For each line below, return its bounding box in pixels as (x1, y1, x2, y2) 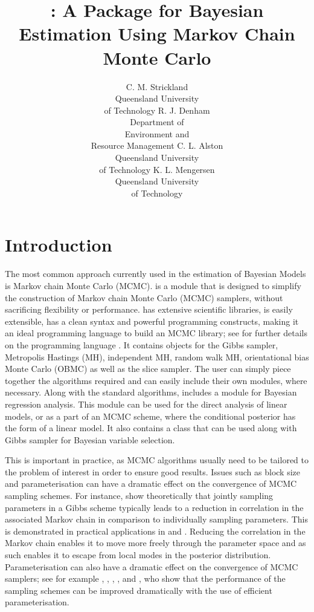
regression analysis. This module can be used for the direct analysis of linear (5, 397, 287, 410)
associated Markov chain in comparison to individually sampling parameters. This (5, 513, 308, 526)
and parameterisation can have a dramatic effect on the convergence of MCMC (5, 477, 297, 490)
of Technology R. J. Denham (104, 103, 210, 116)
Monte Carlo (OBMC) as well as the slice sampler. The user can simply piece (5, 362, 291, 375)
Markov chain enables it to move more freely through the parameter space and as (5, 536, 306, 549)
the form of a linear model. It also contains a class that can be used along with (5, 422, 297, 434)
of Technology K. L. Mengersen (99, 163, 215, 175)
